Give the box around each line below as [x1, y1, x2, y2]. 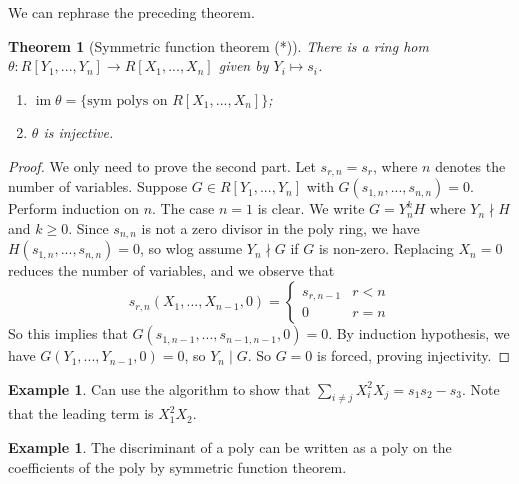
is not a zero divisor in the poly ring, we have [141, 218, 420, 239]
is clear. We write [257, 198, 365, 219]
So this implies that [8, 323, 128, 344]
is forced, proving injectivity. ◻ [317, 345, 511, 366]
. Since [68, 218, 109, 239]
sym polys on [87, 93, 168, 108]
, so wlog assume [140, 238, 243, 259]
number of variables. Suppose [8, 176, 188, 197]
